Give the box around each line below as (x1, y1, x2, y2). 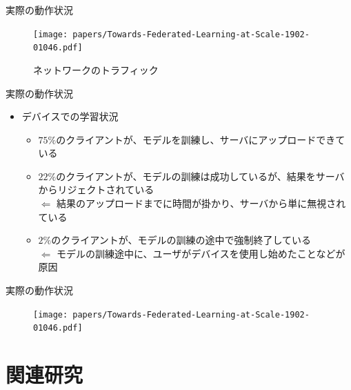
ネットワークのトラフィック (33, 62, 159, 77)
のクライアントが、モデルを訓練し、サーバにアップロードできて (56, 132, 345, 146)
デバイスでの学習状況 (21, 109, 119, 124)
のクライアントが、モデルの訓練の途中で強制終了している (51, 233, 312, 247)
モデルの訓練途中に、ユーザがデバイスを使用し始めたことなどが (56, 246, 345, 260)
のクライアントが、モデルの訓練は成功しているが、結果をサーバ (56, 168, 345, 183)
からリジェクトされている (38, 182, 154, 197)
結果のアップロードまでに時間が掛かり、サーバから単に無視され (56, 196, 346, 211)
